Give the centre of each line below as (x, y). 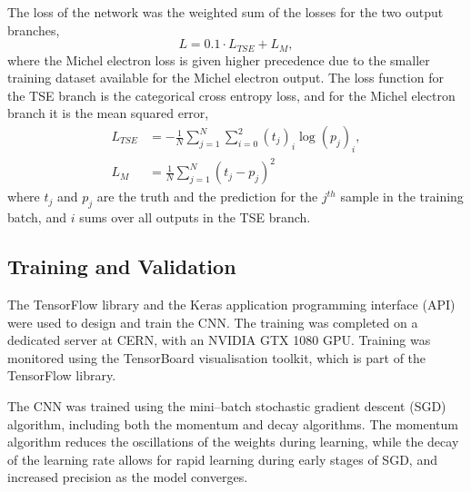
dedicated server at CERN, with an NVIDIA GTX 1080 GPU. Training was (219, 340)
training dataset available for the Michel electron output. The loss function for (225, 78)
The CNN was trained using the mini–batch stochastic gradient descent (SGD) (227, 405)
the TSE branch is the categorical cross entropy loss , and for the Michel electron (231, 95)
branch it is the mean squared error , (108, 113)
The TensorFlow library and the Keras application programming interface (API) (231, 304)
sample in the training (402, 197)
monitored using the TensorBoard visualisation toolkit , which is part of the (217, 357)
